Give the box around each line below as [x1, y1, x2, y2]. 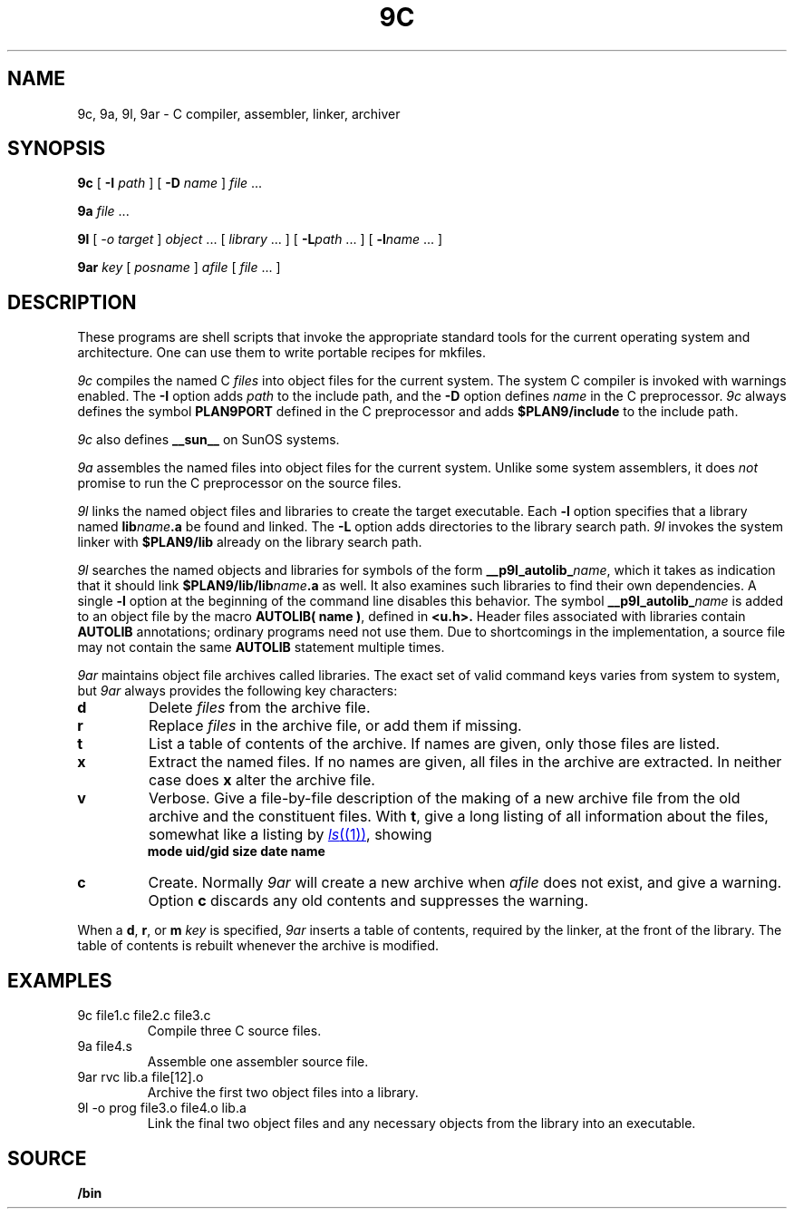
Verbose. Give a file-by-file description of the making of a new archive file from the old [148, 789, 741, 808]
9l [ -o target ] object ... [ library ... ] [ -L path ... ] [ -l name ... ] [77, 231, 443, 248]
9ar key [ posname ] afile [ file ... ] [77, 259, 281, 276]
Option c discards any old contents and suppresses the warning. [148, 891, 589, 910]
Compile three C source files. [147, 1023, 322, 1039]
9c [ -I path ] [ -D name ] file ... [77, 175, 263, 191]
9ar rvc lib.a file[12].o [77, 1069, 204, 1085]
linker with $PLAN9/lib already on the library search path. [77, 534, 422, 550]
